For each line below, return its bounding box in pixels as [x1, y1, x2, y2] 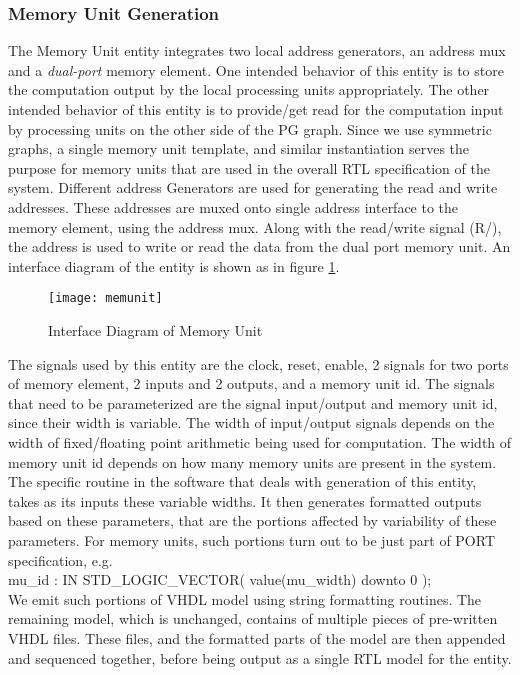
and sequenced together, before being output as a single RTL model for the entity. [8, 647, 512, 668]
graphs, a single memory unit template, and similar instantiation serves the [8, 138, 470, 159]
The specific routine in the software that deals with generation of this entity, [8, 471, 477, 492]
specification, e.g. [8, 549, 113, 570]
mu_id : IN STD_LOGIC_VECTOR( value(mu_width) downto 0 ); [8, 569, 432, 590]
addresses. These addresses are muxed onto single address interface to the [8, 196, 459, 217]
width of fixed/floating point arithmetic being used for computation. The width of [8, 431, 512, 452]
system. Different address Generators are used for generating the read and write [8, 177, 498, 198]
